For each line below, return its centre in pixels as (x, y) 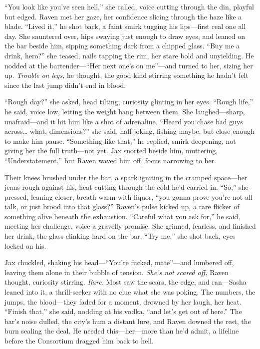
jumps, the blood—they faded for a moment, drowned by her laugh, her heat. (123, 301)
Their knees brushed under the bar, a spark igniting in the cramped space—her (126, 177)
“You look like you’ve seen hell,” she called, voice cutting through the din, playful (129, 6)
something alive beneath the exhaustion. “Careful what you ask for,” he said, (123, 216)
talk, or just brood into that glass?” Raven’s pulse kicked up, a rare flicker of (122, 206)
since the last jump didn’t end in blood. (65, 85)
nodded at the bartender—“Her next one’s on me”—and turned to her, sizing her (129, 65)
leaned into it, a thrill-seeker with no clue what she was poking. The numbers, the (130, 292)
